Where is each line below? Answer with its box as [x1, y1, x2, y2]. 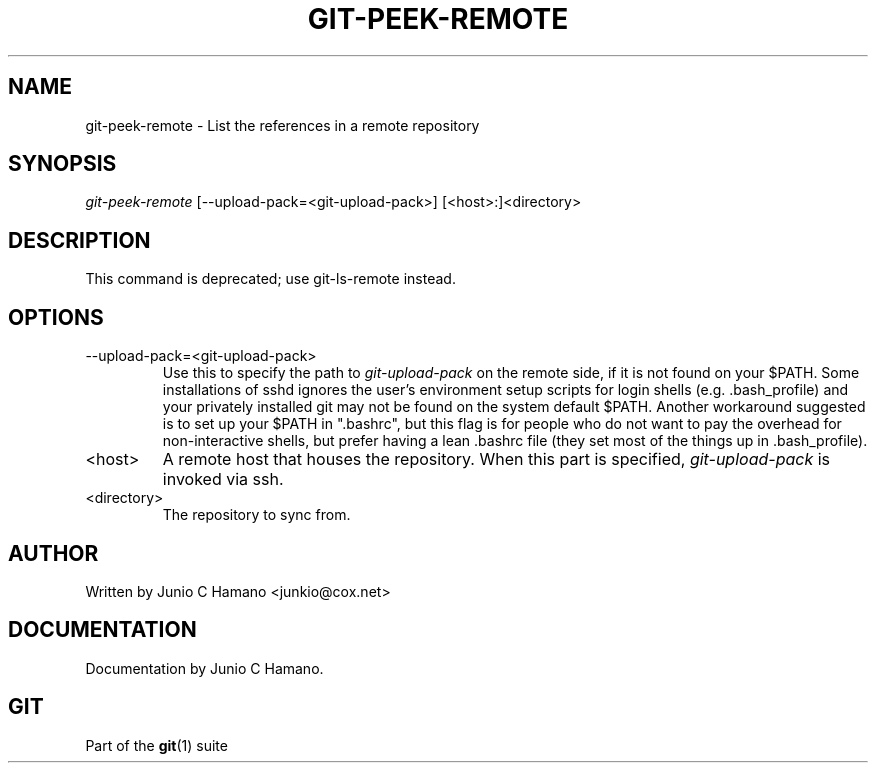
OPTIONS [8, 304, 104, 330]
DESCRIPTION [8, 227, 151, 253]
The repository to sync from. [162, 506, 351, 524]
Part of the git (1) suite [85, 736, 228, 754]
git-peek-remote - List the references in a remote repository [85, 116, 480, 134]
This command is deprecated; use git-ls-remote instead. [85, 270, 456, 288]
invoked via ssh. [162, 469, 284, 490]
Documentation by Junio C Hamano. [85, 659, 324, 677]
